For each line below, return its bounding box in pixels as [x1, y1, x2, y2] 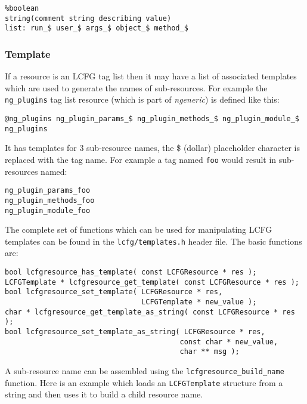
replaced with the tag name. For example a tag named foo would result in [5, 153, 277, 165]
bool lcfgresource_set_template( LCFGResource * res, [5, 288, 223, 297]
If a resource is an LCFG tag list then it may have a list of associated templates [5, 70, 297, 82]
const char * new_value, [179, 337, 278, 346]
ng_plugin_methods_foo [5, 196, 95, 205]
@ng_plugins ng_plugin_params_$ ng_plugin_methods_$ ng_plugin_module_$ [5, 115, 299, 124]
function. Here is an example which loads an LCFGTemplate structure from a [5, 376, 283, 388]
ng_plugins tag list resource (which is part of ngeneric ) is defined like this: [5, 93, 280, 106]
